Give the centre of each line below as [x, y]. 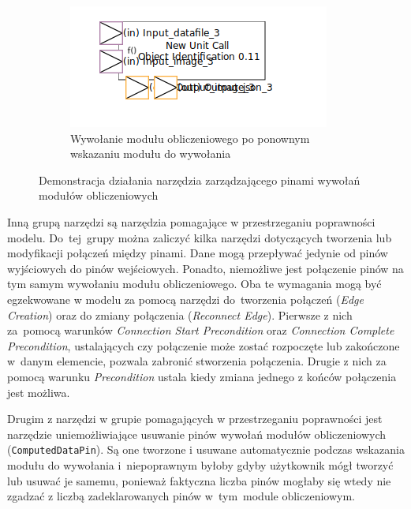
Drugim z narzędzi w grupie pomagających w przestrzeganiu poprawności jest [195, 419]
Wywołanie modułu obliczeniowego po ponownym [190, 138]
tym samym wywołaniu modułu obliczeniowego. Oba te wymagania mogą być [194, 284]
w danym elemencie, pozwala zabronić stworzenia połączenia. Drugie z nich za [197, 361]
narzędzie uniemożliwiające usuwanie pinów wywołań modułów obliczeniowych [197, 434]
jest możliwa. [39, 392]
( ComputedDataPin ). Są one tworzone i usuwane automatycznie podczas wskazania [206, 449]
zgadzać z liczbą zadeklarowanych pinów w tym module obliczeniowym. [181, 496]
